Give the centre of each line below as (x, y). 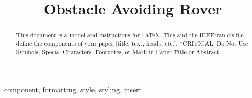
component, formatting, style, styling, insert (73, 90)
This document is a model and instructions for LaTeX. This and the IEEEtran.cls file (130, 35)
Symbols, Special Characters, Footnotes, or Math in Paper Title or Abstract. (118, 52)
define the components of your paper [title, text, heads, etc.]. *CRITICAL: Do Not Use (132, 43)
